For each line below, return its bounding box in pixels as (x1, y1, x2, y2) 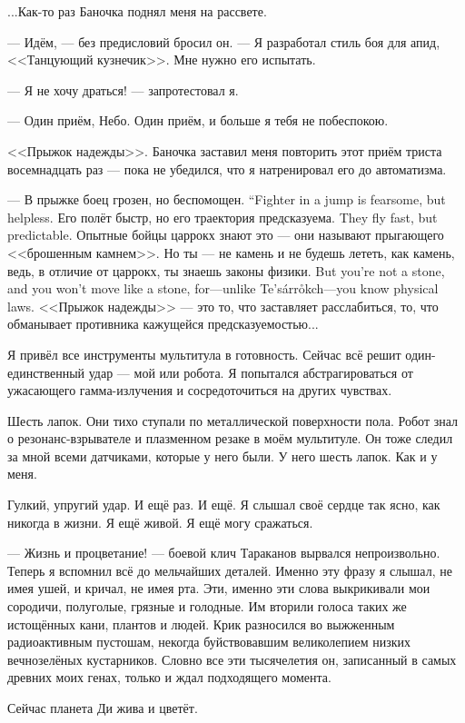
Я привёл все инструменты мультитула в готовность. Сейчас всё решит (7, 344, 401, 363)
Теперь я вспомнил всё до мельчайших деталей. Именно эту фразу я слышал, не (7, 560, 452, 579)
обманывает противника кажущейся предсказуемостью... (7, 314, 319, 333)
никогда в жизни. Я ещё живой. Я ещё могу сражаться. (7, 512, 313, 531)
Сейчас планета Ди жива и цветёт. (7, 698, 198, 717)
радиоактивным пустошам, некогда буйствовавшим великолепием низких (7, 632, 411, 651)
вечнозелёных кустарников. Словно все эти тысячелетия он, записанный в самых (7, 649, 457, 669)
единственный (7, 362, 85, 381)
